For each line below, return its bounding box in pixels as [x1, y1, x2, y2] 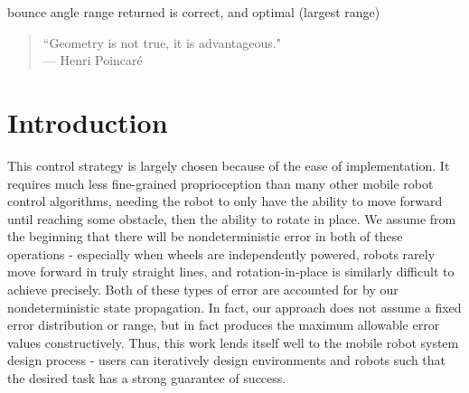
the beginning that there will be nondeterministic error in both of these [7, 227, 403, 246]
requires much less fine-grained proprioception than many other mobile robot [7, 173, 434, 192]
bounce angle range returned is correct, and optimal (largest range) [7, 3, 380, 21]
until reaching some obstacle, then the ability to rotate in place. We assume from [7, 209, 456, 228]
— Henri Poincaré [42, 51, 143, 70]
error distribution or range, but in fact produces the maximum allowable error [7, 315, 440, 334]
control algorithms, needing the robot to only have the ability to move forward [7, 192, 443, 211]
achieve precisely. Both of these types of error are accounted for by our [7, 280, 399, 299]
